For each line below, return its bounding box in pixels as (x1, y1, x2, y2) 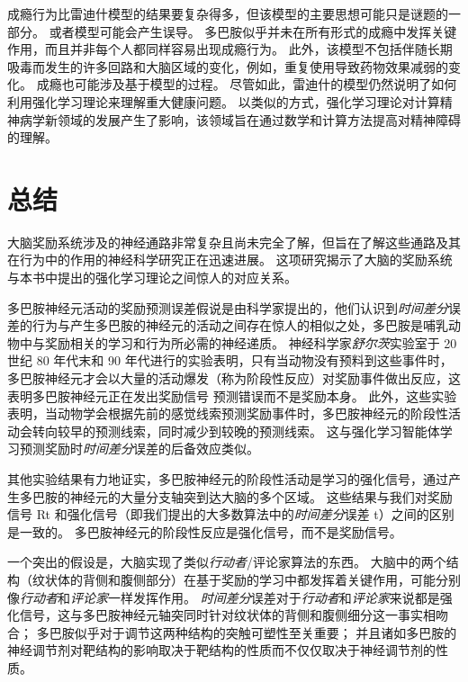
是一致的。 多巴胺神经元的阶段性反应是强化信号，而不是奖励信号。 (7, 522, 402, 541)
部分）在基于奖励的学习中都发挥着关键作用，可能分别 (145, 570, 461, 588)
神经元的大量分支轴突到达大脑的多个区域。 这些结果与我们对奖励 (69, 487, 453, 506)
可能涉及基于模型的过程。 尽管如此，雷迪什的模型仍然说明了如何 (74, 75, 457, 94)
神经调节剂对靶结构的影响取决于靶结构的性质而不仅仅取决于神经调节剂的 (7, 641, 436, 660)
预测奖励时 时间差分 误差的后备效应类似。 (19, 439, 259, 458)
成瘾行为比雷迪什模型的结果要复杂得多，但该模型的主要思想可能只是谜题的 (7, 4, 448, 22)
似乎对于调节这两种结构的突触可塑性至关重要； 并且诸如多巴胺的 (74, 623, 457, 642)
